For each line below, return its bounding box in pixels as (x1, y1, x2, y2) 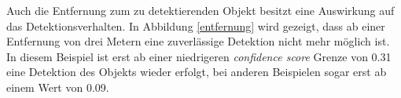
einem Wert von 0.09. (6, 78, 109, 95)
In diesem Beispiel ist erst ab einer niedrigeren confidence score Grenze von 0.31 (6, 48, 392, 64)
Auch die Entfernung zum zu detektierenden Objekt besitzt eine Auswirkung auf (6, 2, 395, 18)
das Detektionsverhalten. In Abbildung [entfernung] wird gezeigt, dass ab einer (6, 17, 385, 34)
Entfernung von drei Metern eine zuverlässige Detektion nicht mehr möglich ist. (6, 33, 390, 49)
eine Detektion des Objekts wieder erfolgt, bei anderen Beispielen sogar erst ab (6, 64, 387, 80)
